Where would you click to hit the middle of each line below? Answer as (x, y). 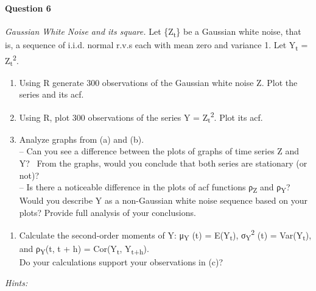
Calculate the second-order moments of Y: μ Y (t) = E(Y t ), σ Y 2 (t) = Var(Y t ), (165, 235)
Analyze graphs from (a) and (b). (82, 139)
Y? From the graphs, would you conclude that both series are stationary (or (163, 163)
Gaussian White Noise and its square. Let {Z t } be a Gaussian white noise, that (153, 32)
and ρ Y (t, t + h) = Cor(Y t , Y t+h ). (84, 250)
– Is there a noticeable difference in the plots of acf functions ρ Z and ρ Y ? (155, 188)
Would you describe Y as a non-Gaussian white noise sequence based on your (163, 200)
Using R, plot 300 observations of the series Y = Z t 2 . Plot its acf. (141, 117)
